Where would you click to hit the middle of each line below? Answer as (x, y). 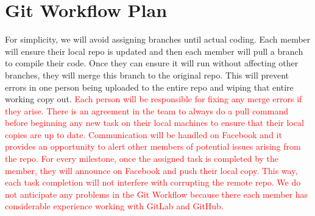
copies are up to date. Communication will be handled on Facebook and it (143, 134)
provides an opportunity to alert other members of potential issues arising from (153, 146)
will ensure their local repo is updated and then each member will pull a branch (154, 51)
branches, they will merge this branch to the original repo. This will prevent (147, 75)
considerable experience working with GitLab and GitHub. (114, 206)
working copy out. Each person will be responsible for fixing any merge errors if (154, 99)
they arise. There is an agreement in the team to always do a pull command (147, 110)
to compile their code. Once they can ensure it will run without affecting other (152, 63)
